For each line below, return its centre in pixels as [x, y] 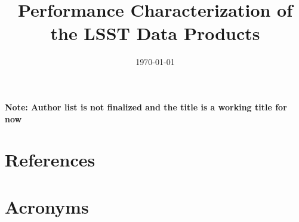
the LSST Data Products [155, 33]
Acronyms [47, 206]
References [50, 160]
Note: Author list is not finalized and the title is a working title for [146, 107]
